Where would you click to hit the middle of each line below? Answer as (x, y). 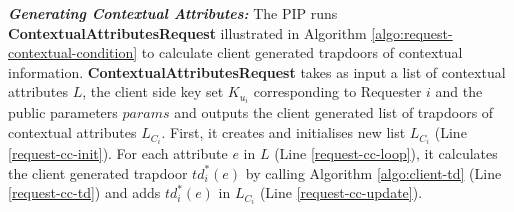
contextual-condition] (73, 52)
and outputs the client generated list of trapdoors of (334, 112)
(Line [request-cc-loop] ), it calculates (386, 153)
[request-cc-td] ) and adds (84, 192)
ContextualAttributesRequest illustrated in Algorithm (187, 32)
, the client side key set (153, 91)
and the (459, 91)
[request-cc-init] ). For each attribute (118, 153)
